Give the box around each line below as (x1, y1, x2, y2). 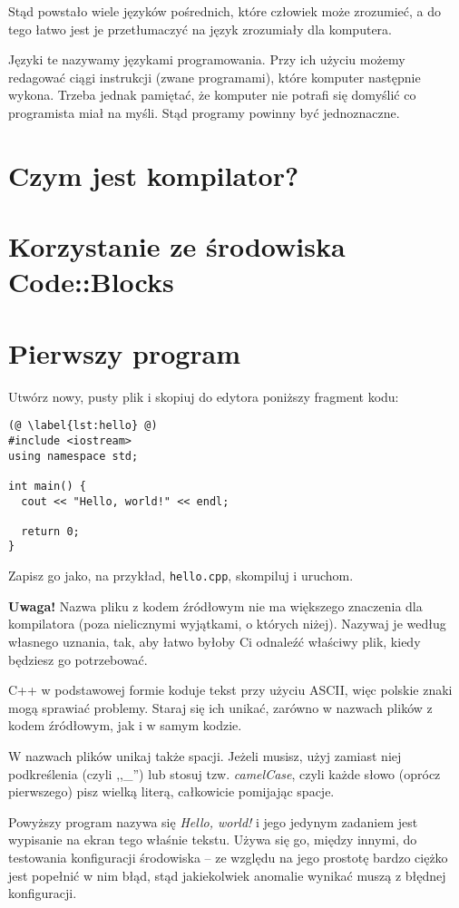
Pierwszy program (8, 334, 241, 371)
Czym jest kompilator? (8, 156, 299, 193)
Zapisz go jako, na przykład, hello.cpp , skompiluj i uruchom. (8, 566, 354, 585)
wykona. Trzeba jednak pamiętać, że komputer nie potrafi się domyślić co (8, 85, 416, 104)
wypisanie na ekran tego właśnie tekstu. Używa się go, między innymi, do (8, 830, 417, 849)
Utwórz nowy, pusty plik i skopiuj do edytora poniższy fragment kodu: (8, 386, 399, 405)
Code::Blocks (8, 263, 174, 300)
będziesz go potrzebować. (8, 649, 148, 669)
